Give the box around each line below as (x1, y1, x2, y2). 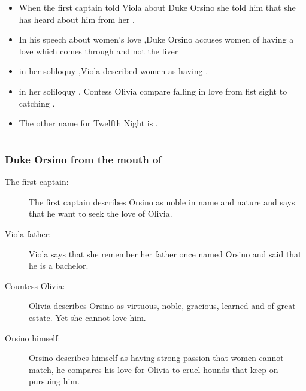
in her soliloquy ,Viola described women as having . (19, 65, 208, 77)
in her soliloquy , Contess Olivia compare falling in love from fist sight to (19, 84, 287, 97)
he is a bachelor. (29, 259, 89, 272)
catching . (19, 96, 55, 109)
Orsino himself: (5, 331, 60, 344)
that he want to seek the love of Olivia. (29, 207, 172, 220)
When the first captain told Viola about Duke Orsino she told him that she (19, 1, 296, 13)
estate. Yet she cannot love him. (29, 311, 146, 323)
